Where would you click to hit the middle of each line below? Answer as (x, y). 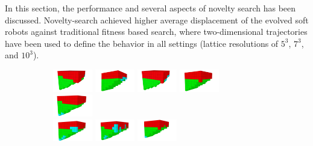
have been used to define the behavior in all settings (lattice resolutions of (142, 43)
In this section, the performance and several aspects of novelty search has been (150, 8)
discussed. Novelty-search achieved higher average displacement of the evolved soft (157, 20)
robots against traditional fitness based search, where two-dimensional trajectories (156, 32)
